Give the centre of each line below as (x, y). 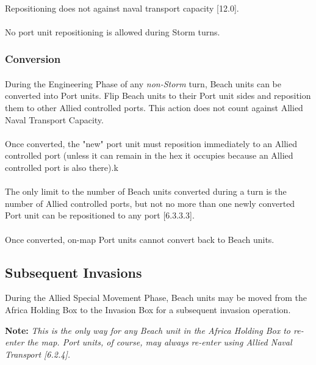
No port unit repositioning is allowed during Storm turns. (113, 31)
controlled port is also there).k (62, 167)
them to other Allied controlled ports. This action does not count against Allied (154, 107)
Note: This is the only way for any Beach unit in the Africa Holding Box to (148, 330)
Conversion (33, 59)
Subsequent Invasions (74, 272)
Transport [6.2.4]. (38, 354)
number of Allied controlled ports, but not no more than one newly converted (150, 203)
